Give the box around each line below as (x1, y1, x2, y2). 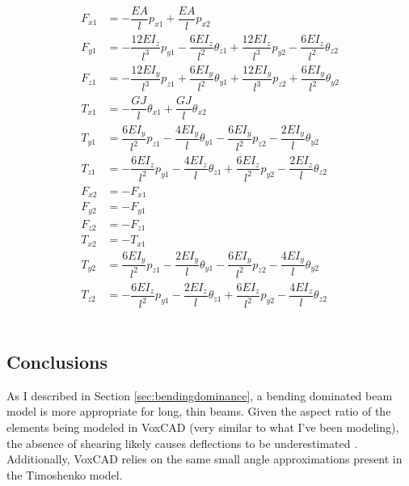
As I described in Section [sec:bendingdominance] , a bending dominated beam (6, 387, 393, 404)
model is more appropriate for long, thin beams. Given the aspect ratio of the (6, 403, 391, 420)
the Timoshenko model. (6, 466, 123, 483)
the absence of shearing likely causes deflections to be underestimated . (6, 434, 358, 451)
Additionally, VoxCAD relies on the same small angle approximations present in (6, 450, 403, 467)
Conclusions (6, 349, 108, 374)
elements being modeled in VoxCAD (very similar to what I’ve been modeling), (6, 419, 399, 435)
